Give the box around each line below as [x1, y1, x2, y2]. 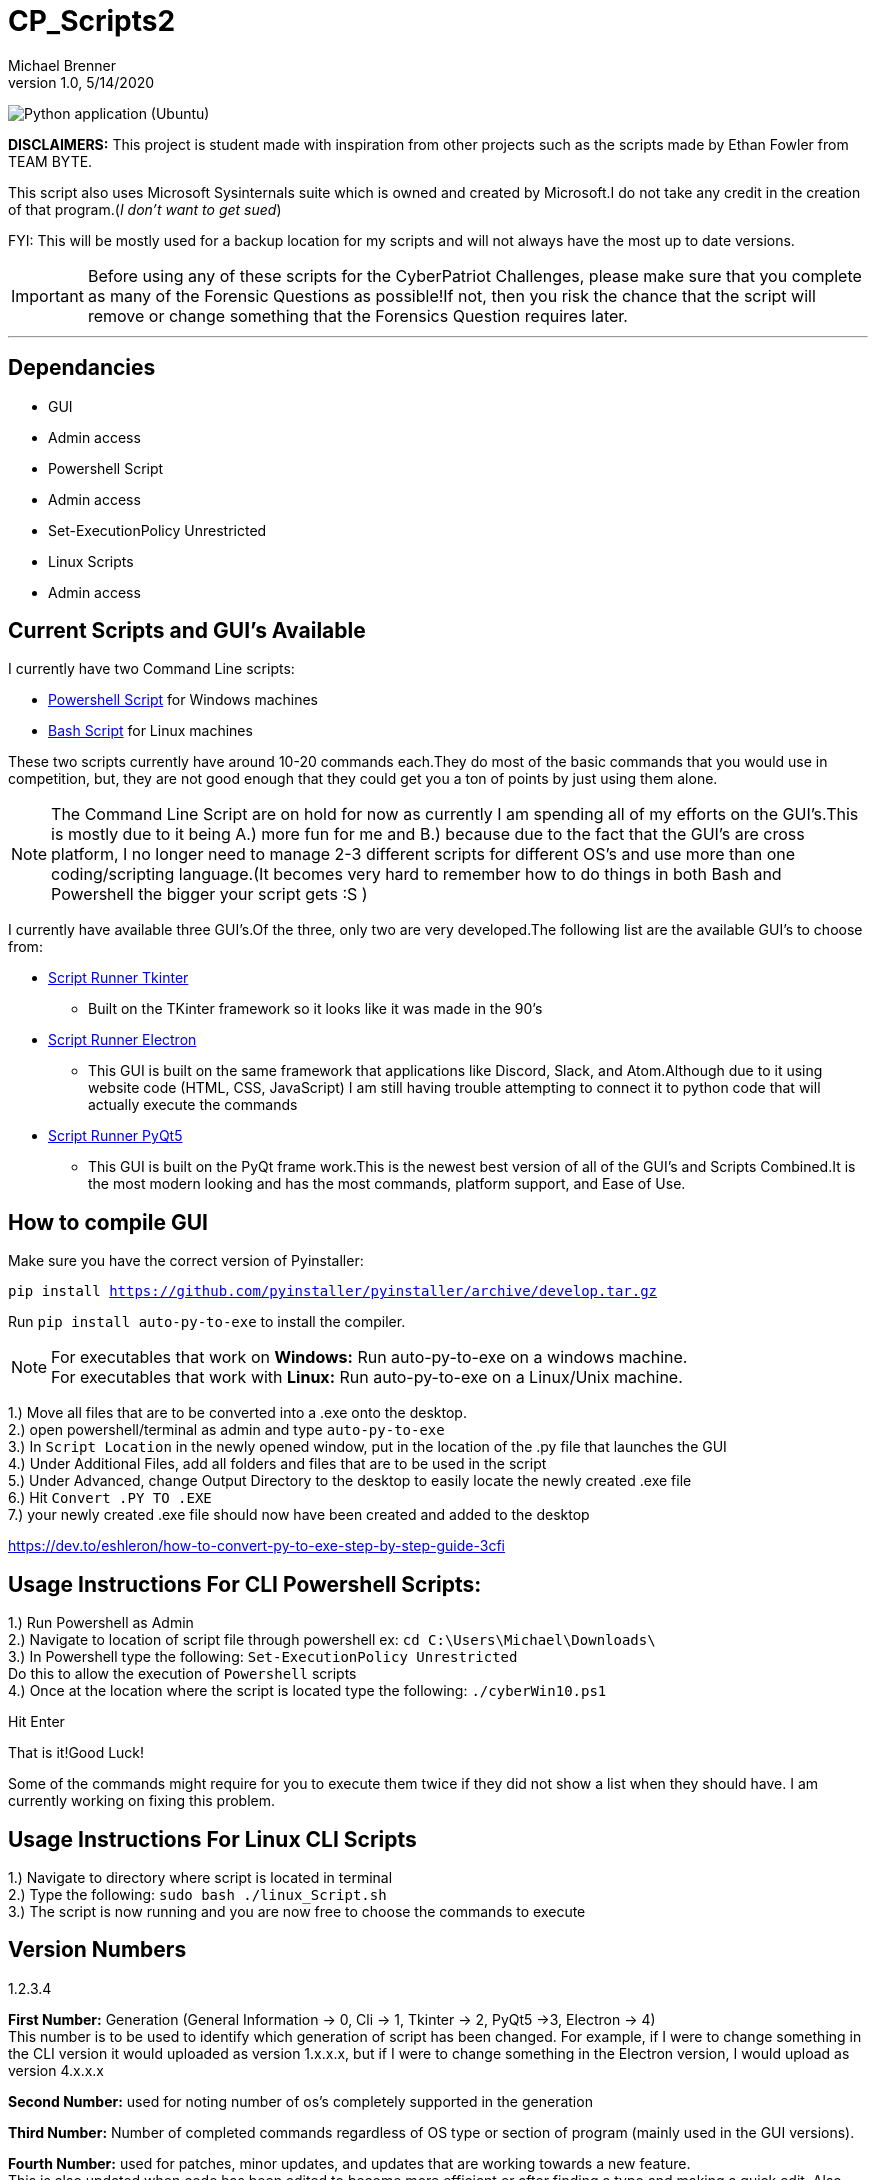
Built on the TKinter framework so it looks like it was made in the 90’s [88, 1000, 543, 1018]
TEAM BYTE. [8, 152, 93, 170]
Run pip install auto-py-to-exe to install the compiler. [8, 1313, 406, 1331]
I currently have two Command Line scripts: [8, 660, 295, 678]
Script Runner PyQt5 [48, 1127, 183, 1145]
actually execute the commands [88, 1096, 298, 1114]
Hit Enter [8, 1713, 65, 1731]
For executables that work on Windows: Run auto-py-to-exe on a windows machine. [51, 1347, 688, 1368]
